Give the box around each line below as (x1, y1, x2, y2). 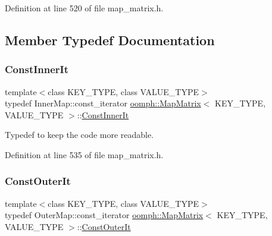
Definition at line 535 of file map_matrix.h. (5, 148, 164, 161)
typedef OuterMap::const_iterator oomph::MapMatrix (5, 209, 204, 221)
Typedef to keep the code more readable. (5, 128, 154, 141)
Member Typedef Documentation (5, 30, 215, 49)
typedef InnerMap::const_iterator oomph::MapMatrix (5, 97, 201, 109)
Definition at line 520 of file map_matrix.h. (5, 2, 164, 14)
